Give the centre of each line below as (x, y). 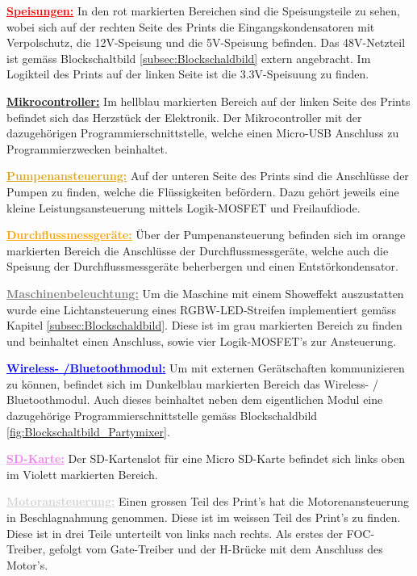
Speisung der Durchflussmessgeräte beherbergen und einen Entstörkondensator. (202, 266)
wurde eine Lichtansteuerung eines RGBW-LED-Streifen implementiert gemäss (202, 309)
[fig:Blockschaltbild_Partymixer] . (88, 431)
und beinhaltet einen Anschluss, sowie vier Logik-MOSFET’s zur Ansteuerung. (202, 341)
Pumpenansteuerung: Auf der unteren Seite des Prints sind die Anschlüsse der (208, 176)
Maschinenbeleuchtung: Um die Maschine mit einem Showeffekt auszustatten (205, 293)
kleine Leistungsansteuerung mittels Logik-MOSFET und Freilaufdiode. (183, 207)
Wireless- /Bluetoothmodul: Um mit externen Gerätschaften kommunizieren (206, 368)
